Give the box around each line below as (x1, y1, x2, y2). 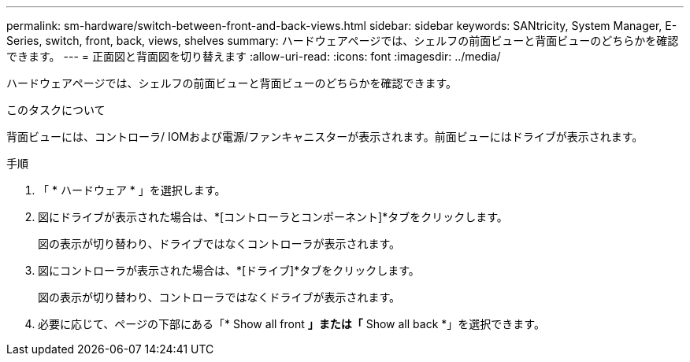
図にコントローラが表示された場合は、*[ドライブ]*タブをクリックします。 (38, 264, 420, 277)
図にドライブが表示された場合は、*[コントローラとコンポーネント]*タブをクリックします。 (38, 210, 508, 223)
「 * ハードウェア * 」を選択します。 (38, 183, 226, 197)
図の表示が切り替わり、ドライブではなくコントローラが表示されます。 (38, 237, 401, 250)
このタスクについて (6, 103, 106, 116)
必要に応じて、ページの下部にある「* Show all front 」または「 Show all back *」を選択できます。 (38, 317, 545, 331)
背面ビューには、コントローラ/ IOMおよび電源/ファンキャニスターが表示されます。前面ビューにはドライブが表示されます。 (6, 130, 644, 143)
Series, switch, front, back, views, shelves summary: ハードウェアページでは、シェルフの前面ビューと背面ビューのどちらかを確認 (6, 34, 679, 47)
